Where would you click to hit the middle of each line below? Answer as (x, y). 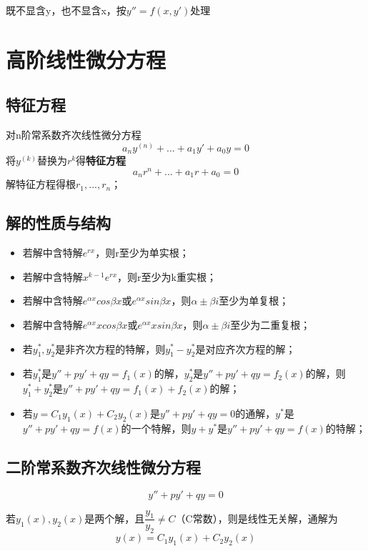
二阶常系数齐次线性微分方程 (103, 466)
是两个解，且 (115, 518)
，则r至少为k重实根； (167, 276)
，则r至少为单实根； (142, 253)
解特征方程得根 (41, 184)
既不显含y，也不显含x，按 (66, 10)
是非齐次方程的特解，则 (110, 348)
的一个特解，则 (156, 428)
